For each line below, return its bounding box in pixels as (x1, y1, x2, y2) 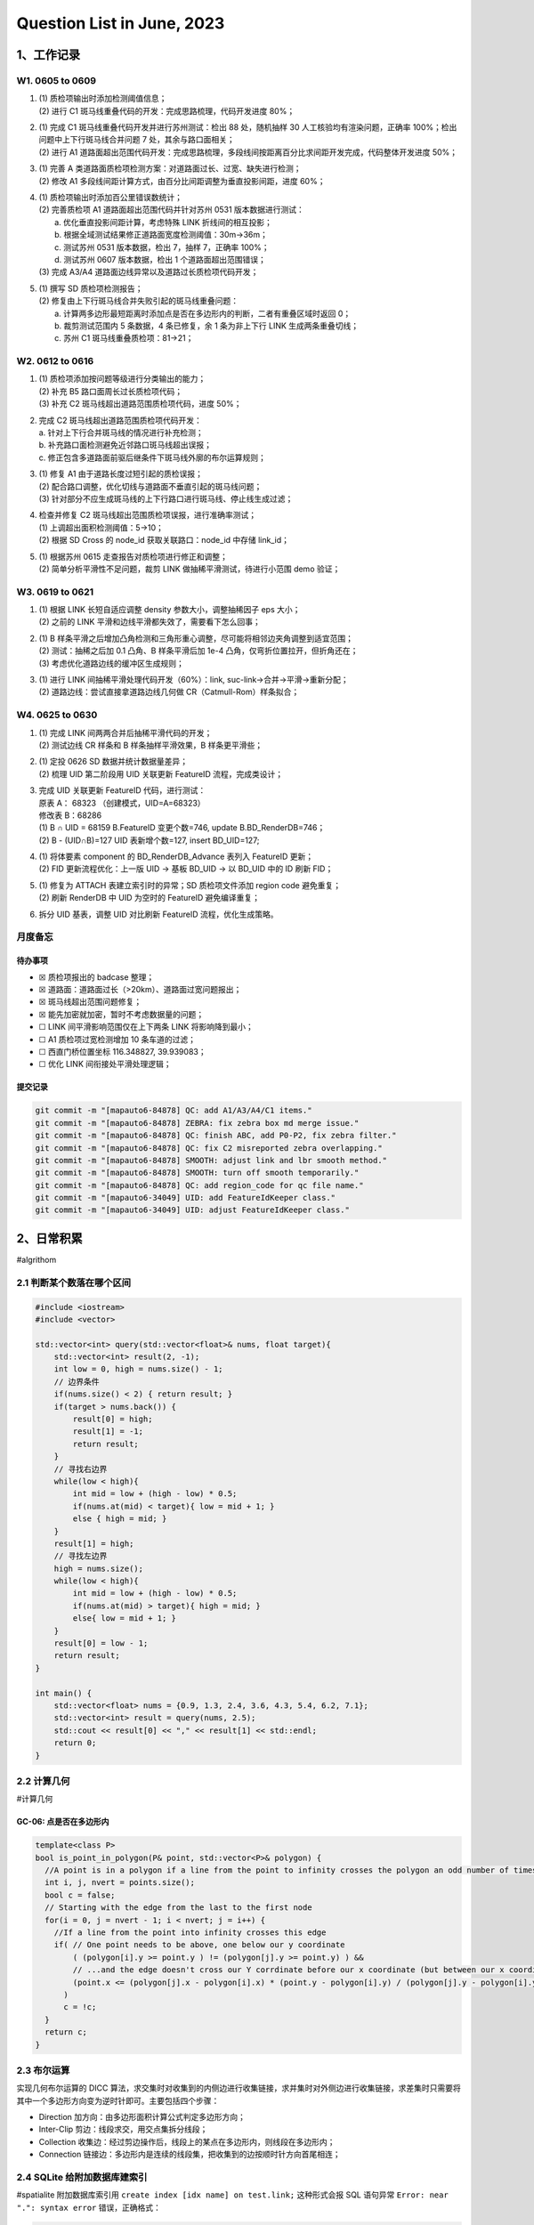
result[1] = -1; (72, 1427, 144, 1436)
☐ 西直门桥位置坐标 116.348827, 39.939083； (38, 1046, 206, 1056)
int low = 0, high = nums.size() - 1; (53, 1364, 223, 1374)
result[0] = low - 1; (53, 1638, 149, 1648)
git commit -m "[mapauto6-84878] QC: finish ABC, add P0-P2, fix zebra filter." (35, 1130, 397, 1141)
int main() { (35, 1687, 93, 1698)
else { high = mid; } (72, 1514, 167, 1524)
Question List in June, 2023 (16, 13, 225, 33)
